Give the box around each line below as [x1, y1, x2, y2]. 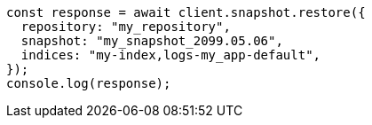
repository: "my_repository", [20, 20, 231, 34]
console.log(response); [6, 76, 171, 90]
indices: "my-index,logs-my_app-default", [20, 48, 321, 62]
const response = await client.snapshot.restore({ [6, 5, 366, 20]
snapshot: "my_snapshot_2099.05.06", [20, 34, 283, 48]
